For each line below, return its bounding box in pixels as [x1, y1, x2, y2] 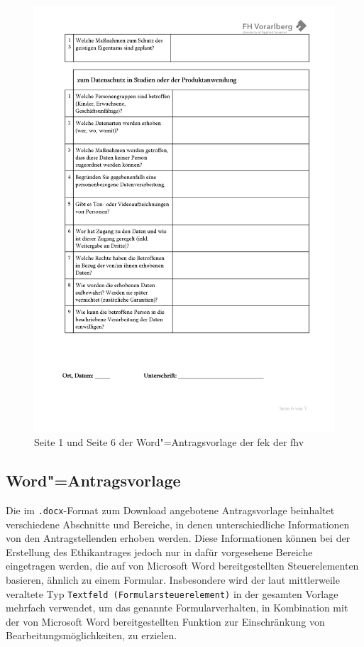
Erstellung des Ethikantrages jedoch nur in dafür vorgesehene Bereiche [6, 544, 313, 559]
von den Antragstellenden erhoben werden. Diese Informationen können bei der [6, 531, 351, 545]
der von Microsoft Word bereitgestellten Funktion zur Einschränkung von [6, 614, 325, 629]
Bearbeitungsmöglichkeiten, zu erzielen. [6, 628, 177, 643]
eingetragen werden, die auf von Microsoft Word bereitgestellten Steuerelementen [6, 558, 359, 573]
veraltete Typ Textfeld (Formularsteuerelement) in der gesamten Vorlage [6, 586, 338, 601]
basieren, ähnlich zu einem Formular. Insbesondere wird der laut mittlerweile [6, 572, 340, 587]
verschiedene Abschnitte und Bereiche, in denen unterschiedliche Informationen [6, 516, 350, 531]
